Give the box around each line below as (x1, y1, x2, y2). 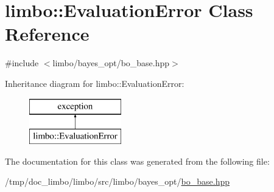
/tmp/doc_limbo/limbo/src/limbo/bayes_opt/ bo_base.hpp (5, 175, 230, 188)
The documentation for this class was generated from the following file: (5, 154, 270, 167)
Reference (5, 21, 90, 46)
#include (5, 57, 39, 69)
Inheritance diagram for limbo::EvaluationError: (5, 77, 184, 89)
